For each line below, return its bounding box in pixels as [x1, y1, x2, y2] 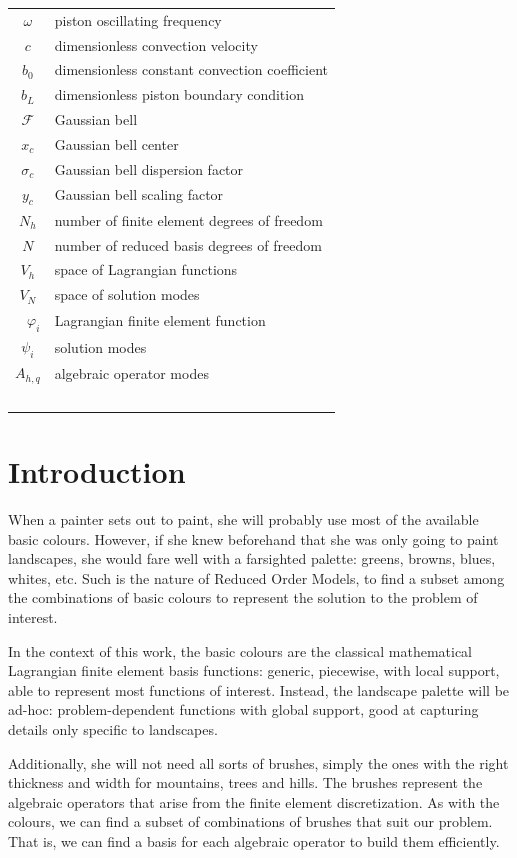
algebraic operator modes [54, 362, 209, 383]
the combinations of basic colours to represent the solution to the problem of [8, 587, 478, 608]
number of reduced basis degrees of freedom [54, 234, 322, 255]
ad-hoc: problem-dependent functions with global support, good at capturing [8, 699, 479, 720]
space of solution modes [54, 284, 200, 305]
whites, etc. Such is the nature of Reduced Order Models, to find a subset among [8, 567, 505, 588]
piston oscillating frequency [54, 9, 222, 30]
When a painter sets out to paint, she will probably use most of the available [8, 509, 479, 530]
